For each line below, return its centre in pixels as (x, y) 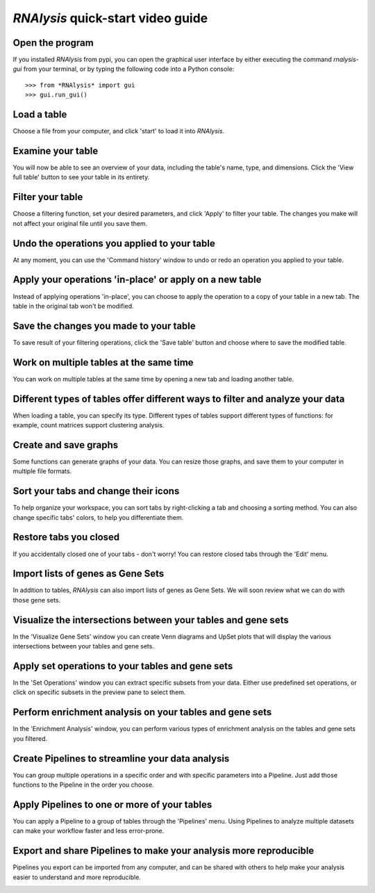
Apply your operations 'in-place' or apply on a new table (137, 280)
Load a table (40, 115)
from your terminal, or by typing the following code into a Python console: (129, 69)
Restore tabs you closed (66, 538)
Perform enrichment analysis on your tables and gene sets (142, 712)
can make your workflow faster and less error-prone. (89, 831)
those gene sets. (37, 600)
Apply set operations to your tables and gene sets (123, 666)
